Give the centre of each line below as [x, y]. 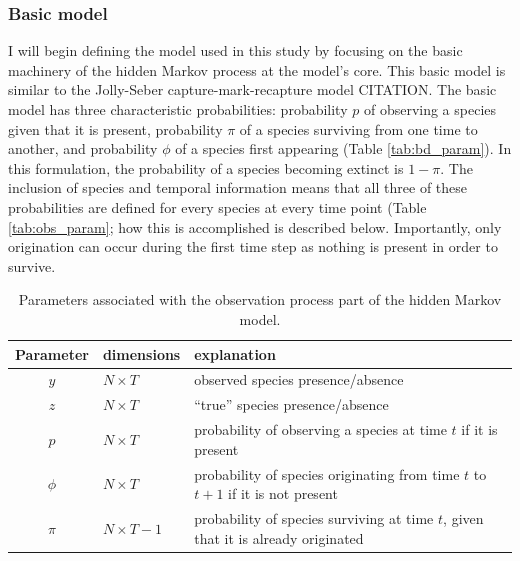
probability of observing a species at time [320, 429]
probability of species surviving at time [314, 517]
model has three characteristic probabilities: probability [178, 109]
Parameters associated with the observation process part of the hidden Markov [260, 299]
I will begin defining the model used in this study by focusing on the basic [235, 50]
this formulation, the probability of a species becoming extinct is [206, 167]
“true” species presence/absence [291, 404]
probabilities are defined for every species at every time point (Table [217, 206]
